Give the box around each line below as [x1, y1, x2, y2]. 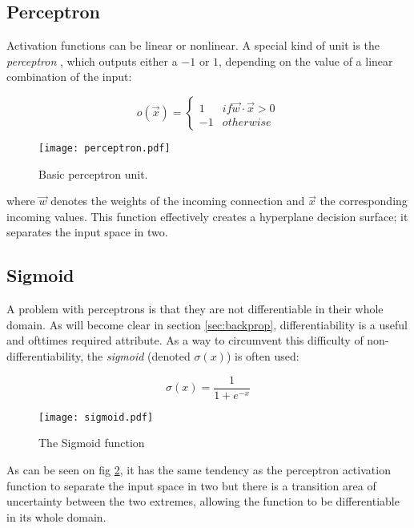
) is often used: [226, 348, 299, 364]
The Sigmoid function [38, 434, 145, 451]
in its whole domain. [6, 508, 107, 525]
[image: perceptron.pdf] [38, 142, 171, 154]
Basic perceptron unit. [38, 165, 148, 182]
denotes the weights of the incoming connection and [50, 192, 305, 209]
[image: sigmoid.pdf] [38, 411, 154, 423]
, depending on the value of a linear [219, 52, 393, 69]
